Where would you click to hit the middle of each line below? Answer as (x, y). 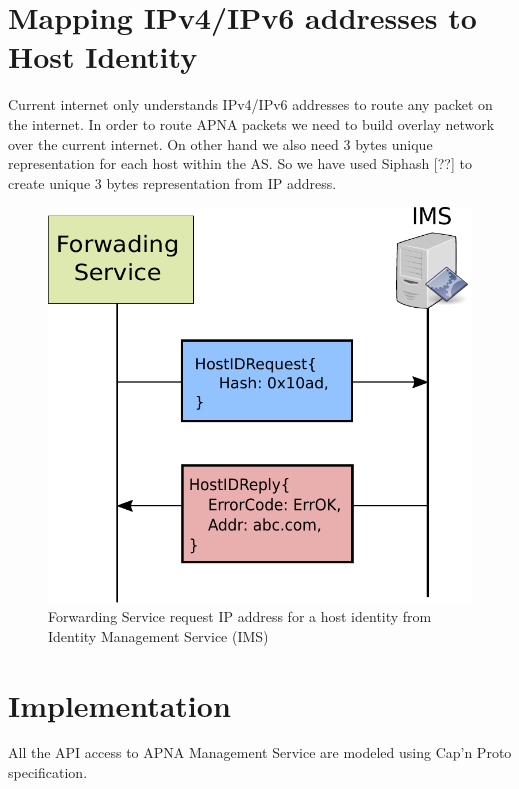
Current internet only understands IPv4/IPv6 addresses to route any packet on (250, 104)
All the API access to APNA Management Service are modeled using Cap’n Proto (260, 752)
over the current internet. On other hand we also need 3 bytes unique (220, 143)
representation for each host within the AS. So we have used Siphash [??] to (240, 163)
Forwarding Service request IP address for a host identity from (240, 616)
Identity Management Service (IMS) (158, 635)
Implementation (119, 704)
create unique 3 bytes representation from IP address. (172, 182)
